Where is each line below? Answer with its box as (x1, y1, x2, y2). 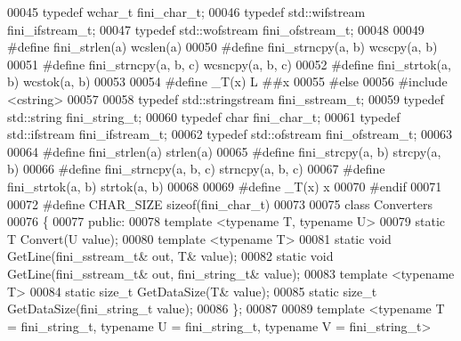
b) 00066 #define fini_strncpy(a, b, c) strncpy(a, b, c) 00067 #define (7, 159, 385, 178)
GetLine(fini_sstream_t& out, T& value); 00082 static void (7, 247, 334, 265)
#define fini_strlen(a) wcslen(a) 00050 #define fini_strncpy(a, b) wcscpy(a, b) (7, 37, 438, 56)
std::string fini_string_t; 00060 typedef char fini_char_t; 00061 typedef (7, 107, 400, 126)
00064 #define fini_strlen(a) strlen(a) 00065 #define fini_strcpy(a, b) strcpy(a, (7, 142, 441, 160)
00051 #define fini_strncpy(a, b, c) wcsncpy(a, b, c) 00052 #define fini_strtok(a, (7, 54, 451, 73)
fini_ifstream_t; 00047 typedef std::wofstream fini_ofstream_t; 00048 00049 (7, 20, 425, 38)
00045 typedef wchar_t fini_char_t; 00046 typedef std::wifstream (7, 3, 366, 20)
